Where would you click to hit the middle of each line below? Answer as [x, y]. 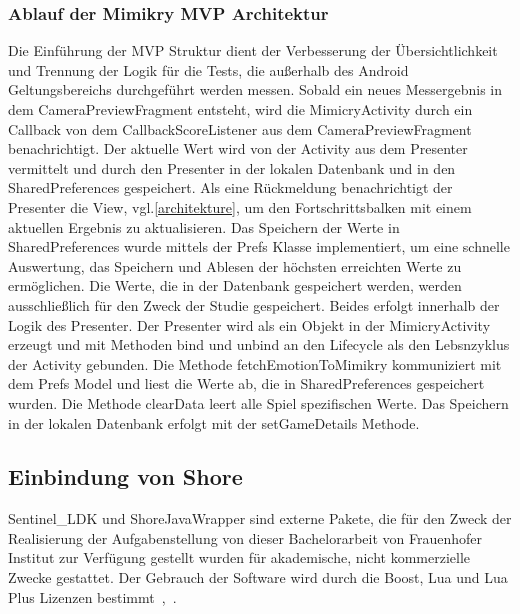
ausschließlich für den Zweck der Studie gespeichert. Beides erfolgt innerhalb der [254, 304]
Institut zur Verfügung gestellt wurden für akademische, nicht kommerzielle [239, 557]
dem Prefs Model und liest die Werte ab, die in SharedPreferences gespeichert [246, 383]
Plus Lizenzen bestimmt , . [92, 596]
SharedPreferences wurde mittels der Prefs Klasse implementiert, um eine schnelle [259, 246]
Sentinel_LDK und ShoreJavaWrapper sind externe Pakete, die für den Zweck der [260, 518]
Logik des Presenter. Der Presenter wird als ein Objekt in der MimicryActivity [249, 324]
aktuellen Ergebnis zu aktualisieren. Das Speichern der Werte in [204, 226]
